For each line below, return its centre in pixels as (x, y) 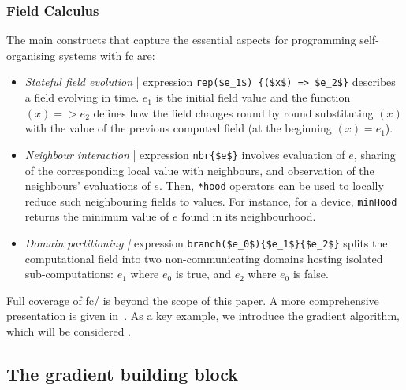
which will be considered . (69, 331)
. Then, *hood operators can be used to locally (271, 186)
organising (31, 55)
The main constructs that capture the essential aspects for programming (181, 40)
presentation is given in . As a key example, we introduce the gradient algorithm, (203, 316)
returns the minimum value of (97, 216)
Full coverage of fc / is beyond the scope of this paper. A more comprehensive (193, 300)
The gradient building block (123, 374)
